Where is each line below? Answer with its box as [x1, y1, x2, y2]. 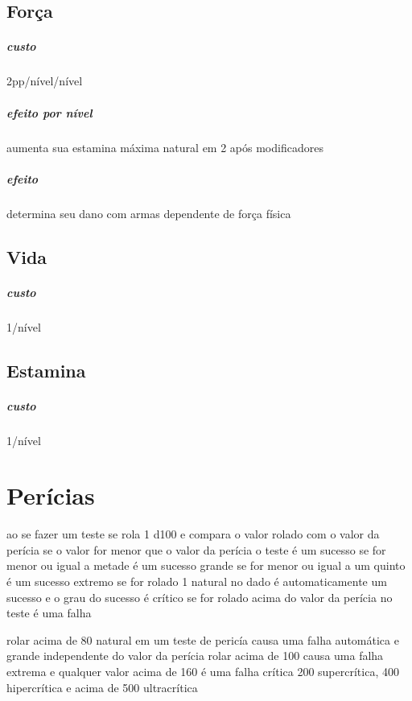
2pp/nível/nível [6, 72, 83, 89]
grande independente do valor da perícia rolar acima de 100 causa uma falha [6, 647, 384, 664]
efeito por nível [6, 104, 93, 121]
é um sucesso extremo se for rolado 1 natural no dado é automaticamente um [6, 573, 387, 590]
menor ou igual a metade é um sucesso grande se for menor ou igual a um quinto [6, 557, 406, 574]
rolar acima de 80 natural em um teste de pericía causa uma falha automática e [6, 631, 399, 648]
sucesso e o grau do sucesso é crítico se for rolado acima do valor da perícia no [6, 588, 393, 605]
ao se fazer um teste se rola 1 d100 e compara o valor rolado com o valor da [6, 526, 380, 542]
